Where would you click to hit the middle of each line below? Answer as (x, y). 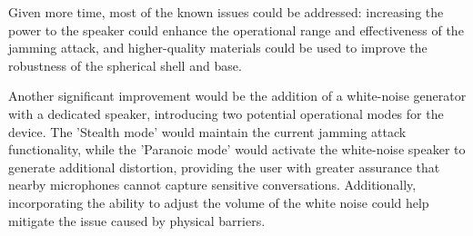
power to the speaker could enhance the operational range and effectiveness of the (236, 29)
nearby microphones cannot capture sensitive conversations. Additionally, (212, 185)
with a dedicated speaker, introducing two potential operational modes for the (226, 113)
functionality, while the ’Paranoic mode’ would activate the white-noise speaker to (237, 149)
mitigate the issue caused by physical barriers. (137, 220)
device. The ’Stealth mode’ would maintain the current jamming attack (207, 131)
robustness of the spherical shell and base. (125, 65)
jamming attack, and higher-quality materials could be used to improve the (218, 48)
